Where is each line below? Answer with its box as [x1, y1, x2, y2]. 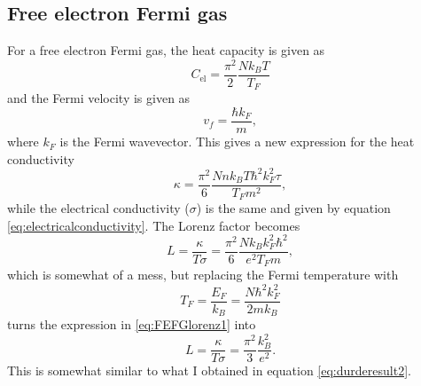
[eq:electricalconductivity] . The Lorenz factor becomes [7, 216, 300, 234]
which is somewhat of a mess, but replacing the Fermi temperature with [7, 265, 399, 284]
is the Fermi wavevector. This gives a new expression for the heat [59, 132, 415, 151]
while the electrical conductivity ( [7, 199, 190, 217]
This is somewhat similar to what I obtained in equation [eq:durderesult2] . [7, 361, 411, 380]
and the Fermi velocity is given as [7, 89, 191, 107]
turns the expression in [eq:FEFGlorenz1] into [7, 315, 256, 334]
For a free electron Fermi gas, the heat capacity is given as [7, 41, 325, 59]
